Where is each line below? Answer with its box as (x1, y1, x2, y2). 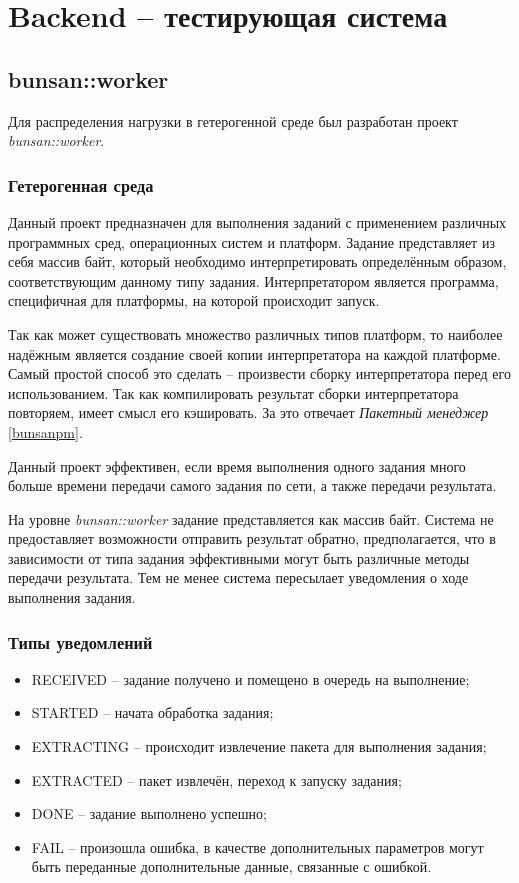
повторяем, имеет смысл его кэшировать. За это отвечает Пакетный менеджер (8, 402, 489, 423)
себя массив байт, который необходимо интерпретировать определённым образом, (8, 251, 507, 272)
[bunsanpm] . (8, 421, 83, 442)
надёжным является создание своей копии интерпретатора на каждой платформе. (8, 343, 501, 364)
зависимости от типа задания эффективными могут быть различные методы (8, 547, 470, 568)
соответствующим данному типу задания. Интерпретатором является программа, (8, 270, 499, 291)
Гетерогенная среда (8, 172, 154, 197)
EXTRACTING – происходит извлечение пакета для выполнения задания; (31, 736, 487, 757)
